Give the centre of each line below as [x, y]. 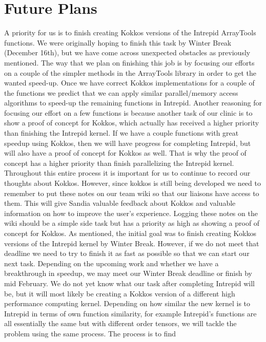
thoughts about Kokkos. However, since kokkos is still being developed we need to [132, 183]
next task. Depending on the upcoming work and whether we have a [111, 263]
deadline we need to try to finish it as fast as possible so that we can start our [127, 253]
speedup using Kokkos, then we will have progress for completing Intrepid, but [128, 143]
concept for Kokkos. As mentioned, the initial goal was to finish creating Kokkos [130, 233]
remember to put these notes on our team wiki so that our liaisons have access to [132, 193]
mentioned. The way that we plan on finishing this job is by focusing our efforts [129, 62]
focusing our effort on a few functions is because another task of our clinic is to [128, 112]
